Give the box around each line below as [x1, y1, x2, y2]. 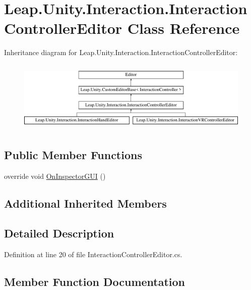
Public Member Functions [4, 147, 142, 163]
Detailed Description [4, 225, 114, 240]
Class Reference [127, 18, 240, 38]
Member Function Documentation [4, 273, 185, 289]
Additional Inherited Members [4, 195, 167, 211]
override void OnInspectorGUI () [4, 170, 106, 181]
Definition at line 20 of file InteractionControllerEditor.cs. [4, 249, 182, 259]
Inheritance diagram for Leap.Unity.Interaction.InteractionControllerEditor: [4, 47, 238, 58]
